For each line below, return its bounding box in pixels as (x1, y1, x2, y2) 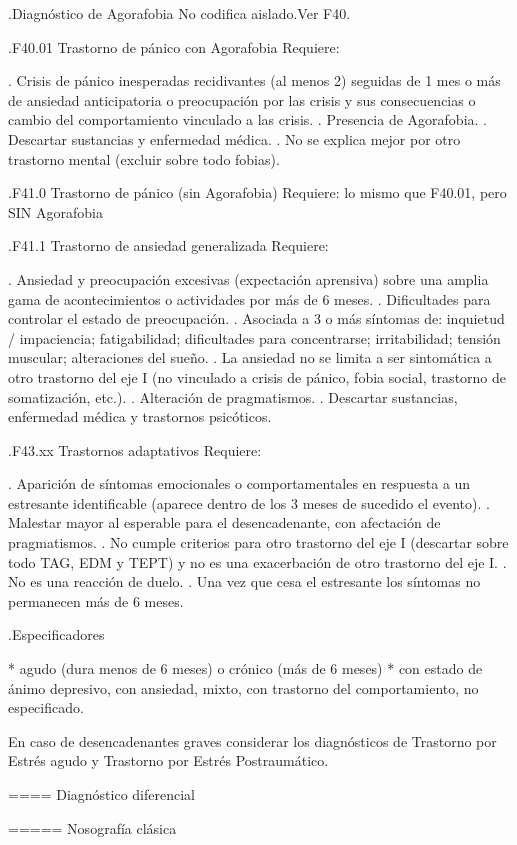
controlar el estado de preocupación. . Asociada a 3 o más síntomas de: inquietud (8, 308, 505, 329)
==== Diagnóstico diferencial (8, 784, 195, 804)
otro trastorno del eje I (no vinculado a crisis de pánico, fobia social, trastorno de (8, 366, 507, 387)
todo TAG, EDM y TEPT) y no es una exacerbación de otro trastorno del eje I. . (8, 551, 507, 572)
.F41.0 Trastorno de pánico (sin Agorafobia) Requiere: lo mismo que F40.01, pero (8, 182, 507, 203)
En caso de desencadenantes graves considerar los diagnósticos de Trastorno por (8, 730, 497, 751)
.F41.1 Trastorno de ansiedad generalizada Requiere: (8, 235, 329, 256)
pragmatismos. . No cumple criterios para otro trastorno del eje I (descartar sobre (8, 532, 509, 553)
